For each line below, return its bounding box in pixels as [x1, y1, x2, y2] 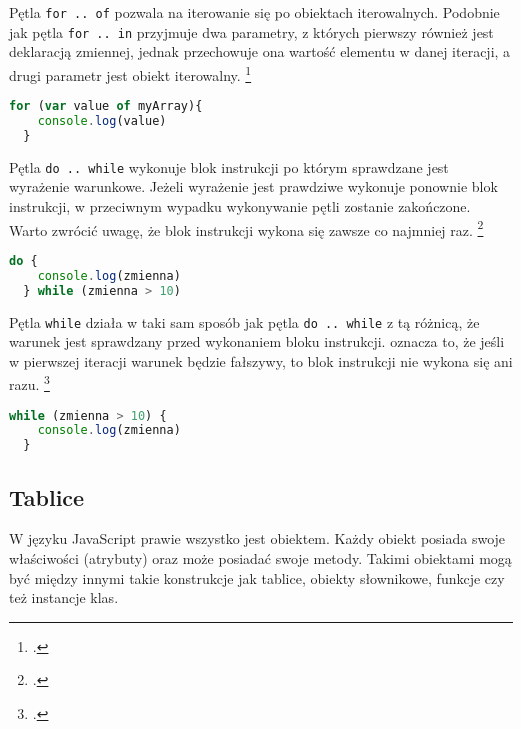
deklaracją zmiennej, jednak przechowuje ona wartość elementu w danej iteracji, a [9, 41, 511, 62]
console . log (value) [37, 114, 167, 129]
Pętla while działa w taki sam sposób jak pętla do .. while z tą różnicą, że [9, 311, 480, 332]
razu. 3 [9, 371, 50, 394]
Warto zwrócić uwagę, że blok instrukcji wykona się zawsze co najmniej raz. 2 [9, 216, 484, 240]
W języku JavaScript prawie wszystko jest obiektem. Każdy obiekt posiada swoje [9, 528, 506, 549]
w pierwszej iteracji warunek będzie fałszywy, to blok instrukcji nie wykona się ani [9, 350, 513, 371]
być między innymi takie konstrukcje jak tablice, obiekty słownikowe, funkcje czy [9, 567, 505, 588]
